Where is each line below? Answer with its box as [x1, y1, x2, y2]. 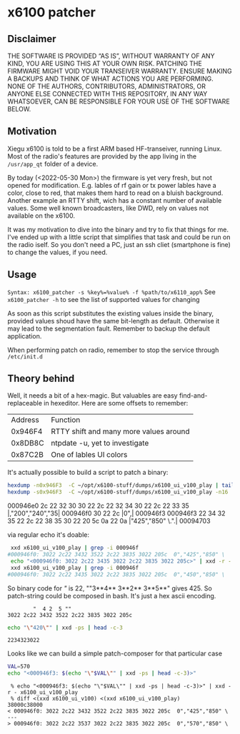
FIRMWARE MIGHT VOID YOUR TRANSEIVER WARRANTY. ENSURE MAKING [7, 67, 232, 75]
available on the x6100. [7, 211, 75, 220]
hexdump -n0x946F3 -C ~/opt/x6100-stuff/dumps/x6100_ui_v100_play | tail [7, 482, 235, 489]
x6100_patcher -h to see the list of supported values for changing [7, 295, 200, 303]
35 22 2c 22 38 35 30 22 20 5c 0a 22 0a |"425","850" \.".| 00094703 [7, 517, 211, 526]
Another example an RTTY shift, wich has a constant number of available [7, 196, 222, 204]
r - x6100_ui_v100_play [7, 689, 79, 696]
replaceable [7, 399, 43, 408]
